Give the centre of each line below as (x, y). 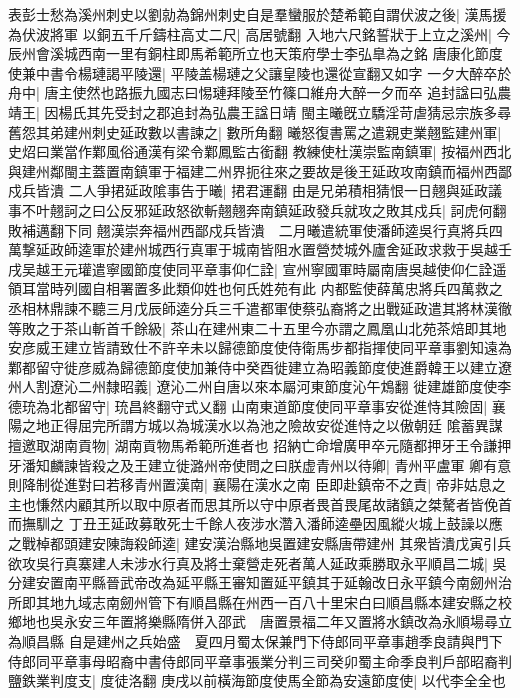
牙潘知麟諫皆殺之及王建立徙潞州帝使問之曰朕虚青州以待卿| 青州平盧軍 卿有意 (260, 464)
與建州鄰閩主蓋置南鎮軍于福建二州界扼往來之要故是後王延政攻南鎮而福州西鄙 (260, 170)
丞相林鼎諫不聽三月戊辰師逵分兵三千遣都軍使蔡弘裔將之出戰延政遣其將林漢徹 (260, 307)
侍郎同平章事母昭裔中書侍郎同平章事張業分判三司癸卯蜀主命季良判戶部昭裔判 (260, 660)
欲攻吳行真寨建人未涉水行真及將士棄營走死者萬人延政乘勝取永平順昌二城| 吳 (257, 562)
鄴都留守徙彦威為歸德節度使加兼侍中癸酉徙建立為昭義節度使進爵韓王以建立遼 (260, 366)
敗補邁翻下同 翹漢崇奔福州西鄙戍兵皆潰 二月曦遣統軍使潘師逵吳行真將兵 (248, 229)
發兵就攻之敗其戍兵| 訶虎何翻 (411, 209)
